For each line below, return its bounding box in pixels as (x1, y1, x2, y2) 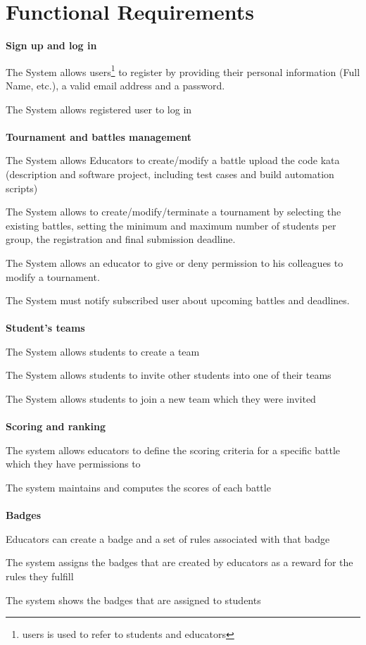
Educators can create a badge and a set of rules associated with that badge (6, 531, 330, 546)
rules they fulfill (6, 569, 74, 583)
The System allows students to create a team (6, 344, 200, 358)
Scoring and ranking (6, 419, 106, 434)
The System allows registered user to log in (6, 101, 192, 116)
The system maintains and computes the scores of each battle (6, 480, 271, 495)
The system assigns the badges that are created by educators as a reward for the (6, 555, 353, 570)
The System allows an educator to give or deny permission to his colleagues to (6, 255, 343, 270)
